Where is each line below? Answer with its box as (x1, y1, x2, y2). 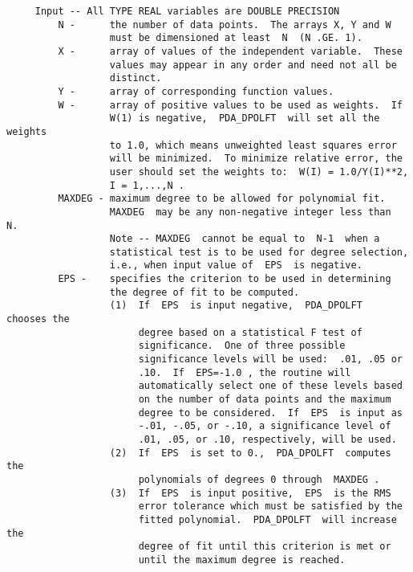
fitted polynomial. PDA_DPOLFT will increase (138, 513, 397, 525)
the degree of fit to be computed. (109, 286, 300, 298)
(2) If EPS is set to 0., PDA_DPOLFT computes (109, 447, 391, 459)
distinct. (109, 72, 162, 84)
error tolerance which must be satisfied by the (138, 500, 403, 513)
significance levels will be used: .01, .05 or (138, 353, 403, 366)
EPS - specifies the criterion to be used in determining (58, 273, 391, 285)
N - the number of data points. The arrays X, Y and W (58, 18, 391, 31)
